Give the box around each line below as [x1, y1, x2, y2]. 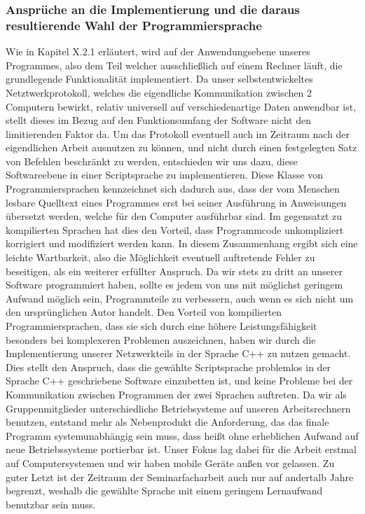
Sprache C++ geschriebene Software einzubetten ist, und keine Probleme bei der [6, 373, 353, 388]
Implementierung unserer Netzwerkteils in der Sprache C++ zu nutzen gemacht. [6, 346, 351, 361]
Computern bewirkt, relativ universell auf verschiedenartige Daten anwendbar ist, [6, 99, 357, 113]
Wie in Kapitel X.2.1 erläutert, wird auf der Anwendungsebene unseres [6, 44, 310, 59]
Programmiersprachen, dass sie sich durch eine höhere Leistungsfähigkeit [6, 319, 317, 333]
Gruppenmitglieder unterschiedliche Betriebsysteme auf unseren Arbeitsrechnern [6, 401, 351, 415]
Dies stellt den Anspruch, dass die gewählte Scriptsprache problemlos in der [6, 359, 331, 374]
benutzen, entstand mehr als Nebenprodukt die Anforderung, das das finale [6, 415, 329, 429]
